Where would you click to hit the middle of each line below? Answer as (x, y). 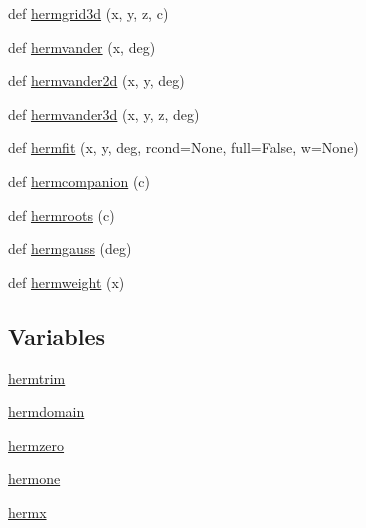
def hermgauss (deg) (70, 248)
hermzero (36, 444)
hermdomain (46, 411)
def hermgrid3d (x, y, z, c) (88, 13)
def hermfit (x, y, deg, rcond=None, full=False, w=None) (183, 147)
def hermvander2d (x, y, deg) (96, 80)
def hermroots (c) (61, 214)
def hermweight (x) (66, 281)
